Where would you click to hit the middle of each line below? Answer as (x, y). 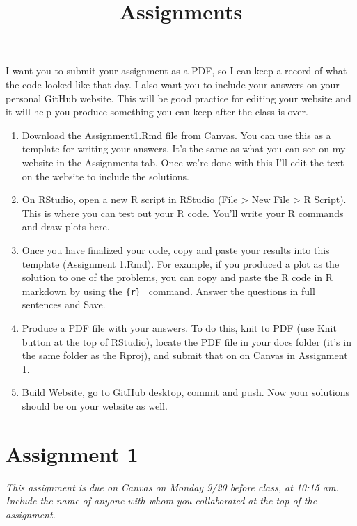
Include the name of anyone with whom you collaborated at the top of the (161, 501)
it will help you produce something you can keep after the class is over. (157, 112)
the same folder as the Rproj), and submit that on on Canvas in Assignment (185, 355)
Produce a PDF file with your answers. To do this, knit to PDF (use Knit (179, 327)
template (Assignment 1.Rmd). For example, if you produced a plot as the (181, 263)
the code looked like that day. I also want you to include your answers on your (173, 84)
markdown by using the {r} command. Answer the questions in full (168, 290)
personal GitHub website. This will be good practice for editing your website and (178, 98)
